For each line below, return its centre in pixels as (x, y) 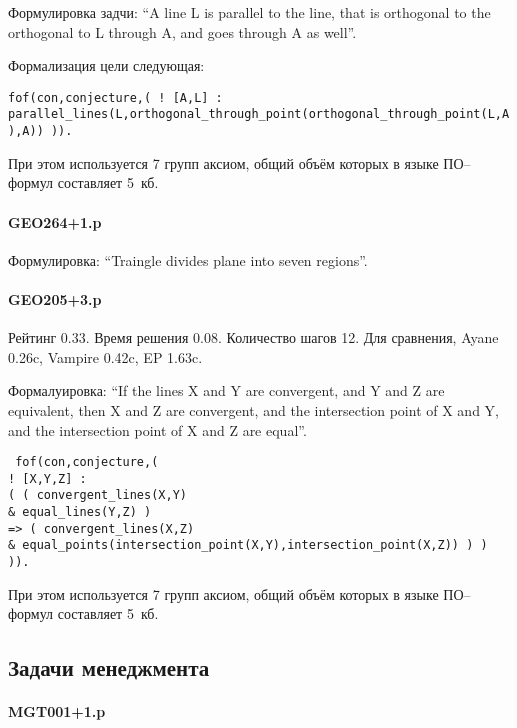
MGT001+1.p (57, 711)
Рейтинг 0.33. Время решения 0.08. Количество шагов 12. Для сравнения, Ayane (253, 337)
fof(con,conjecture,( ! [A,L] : (115, 97)
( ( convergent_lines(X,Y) (97, 495)
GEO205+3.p (55, 298)
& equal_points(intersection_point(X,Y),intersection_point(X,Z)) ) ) (248, 545)
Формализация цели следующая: (106, 65)
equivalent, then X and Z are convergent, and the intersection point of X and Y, (253, 409)
